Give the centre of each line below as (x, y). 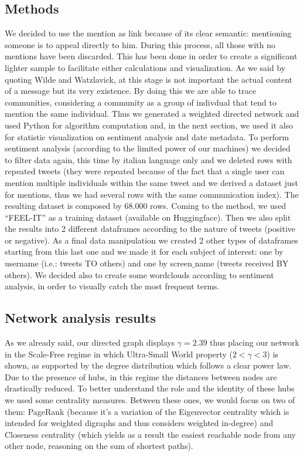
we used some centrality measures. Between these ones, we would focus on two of (150, 400)
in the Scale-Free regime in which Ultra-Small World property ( (119, 354)
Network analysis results (81, 318)
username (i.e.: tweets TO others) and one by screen (99, 263)
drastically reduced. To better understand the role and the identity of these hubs (150, 388)
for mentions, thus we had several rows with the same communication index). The (152, 194)
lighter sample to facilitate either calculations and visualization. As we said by (145, 67)
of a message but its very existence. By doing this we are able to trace (131, 91)
